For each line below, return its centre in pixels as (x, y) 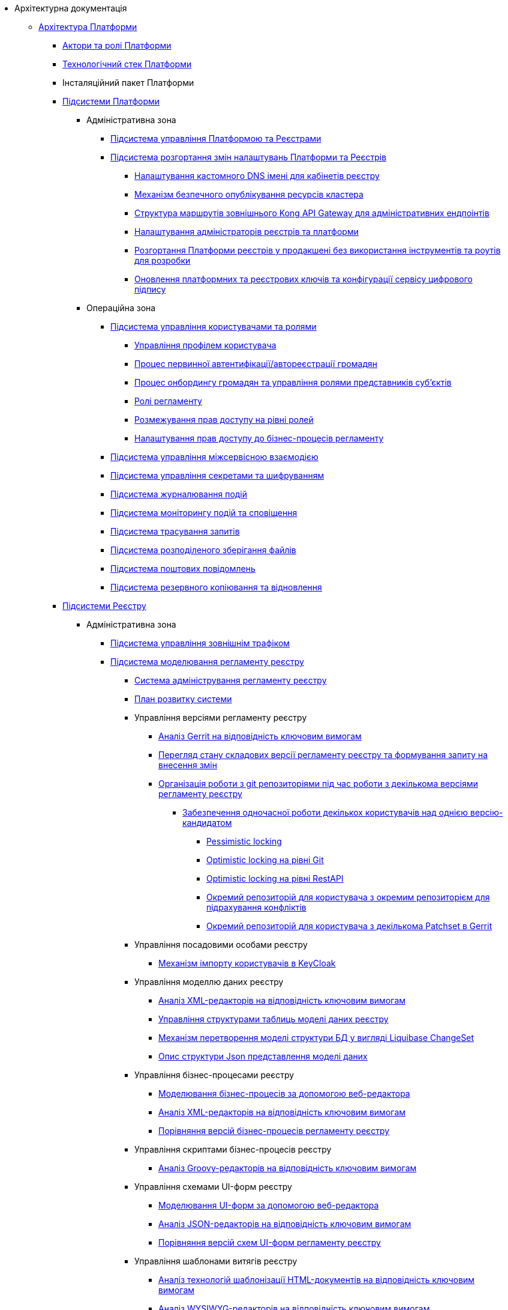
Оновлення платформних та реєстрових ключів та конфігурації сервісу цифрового (303, 279)
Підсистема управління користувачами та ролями (214, 326)
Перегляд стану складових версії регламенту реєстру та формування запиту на (323, 755)
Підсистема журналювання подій (179, 494)
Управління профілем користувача (205, 345)
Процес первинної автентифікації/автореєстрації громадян (256, 364)
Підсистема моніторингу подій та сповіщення (204, 513)
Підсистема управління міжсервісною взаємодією (214, 457)
